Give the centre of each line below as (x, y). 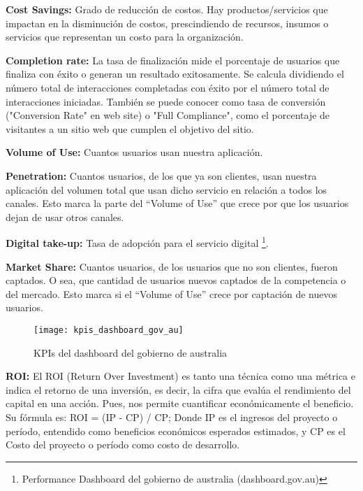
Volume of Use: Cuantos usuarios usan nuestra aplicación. (134, 152)
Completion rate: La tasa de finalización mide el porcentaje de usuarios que (173, 60)
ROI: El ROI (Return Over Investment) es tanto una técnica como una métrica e (180, 376)
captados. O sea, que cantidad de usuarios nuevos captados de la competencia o (176, 280)
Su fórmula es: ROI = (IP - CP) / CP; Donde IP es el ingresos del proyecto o (172, 417)
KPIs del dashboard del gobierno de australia (131, 352)
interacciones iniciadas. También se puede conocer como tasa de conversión (166, 101)
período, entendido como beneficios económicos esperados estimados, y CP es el (176, 430)
